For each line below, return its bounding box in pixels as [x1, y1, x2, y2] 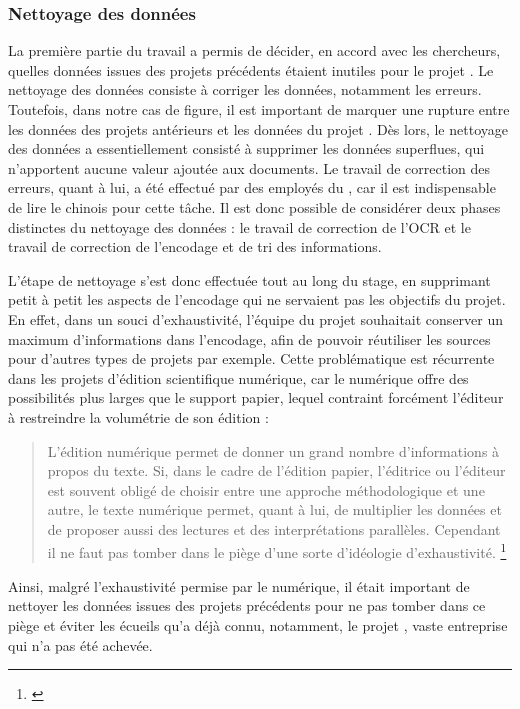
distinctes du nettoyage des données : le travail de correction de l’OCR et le [8, 216, 471, 237]
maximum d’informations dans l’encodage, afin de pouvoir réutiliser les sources [8, 328, 491, 349]
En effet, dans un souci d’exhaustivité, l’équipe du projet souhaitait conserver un [8, 308, 504, 329]
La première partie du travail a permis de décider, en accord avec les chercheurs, [8, 40, 501, 61]
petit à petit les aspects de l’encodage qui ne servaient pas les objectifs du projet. [8, 289, 506, 310]
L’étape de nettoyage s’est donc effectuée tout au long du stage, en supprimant [8, 269, 491, 290]
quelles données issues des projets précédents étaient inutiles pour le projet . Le [8, 59, 494, 80]
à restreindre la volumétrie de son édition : [8, 406, 269, 427]
